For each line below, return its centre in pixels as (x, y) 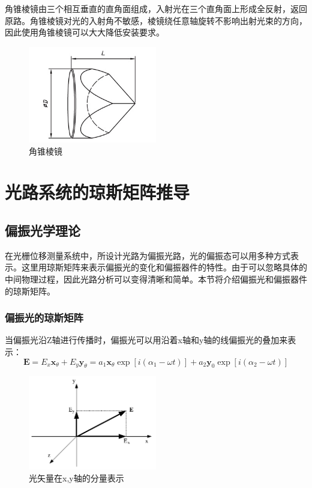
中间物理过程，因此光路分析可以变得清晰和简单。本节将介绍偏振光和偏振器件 (156, 279)
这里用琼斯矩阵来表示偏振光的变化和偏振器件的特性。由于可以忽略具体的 (164, 267)
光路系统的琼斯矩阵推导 (97, 192)
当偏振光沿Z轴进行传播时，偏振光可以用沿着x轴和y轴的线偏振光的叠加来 (146, 340)
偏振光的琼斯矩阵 (44, 318)
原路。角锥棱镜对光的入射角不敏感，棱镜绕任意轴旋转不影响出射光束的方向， (156, 20)
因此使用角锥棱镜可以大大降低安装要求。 (85, 32)
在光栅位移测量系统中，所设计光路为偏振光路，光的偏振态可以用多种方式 (148, 255)
